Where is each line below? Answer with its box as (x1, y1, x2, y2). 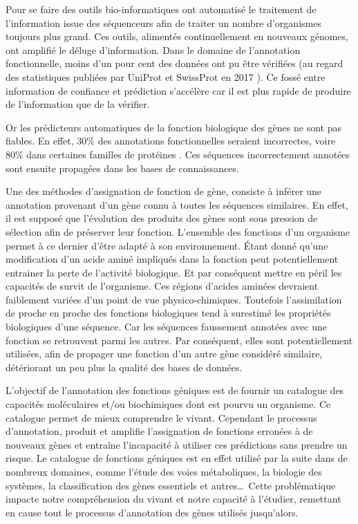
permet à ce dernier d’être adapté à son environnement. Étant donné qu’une (6, 238, 328, 252)
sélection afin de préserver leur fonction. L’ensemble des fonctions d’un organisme (6, 224, 350, 238)
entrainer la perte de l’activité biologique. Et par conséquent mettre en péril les (6, 265, 342, 279)
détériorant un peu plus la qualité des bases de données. (6, 359, 243, 374)
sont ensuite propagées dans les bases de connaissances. (6, 160, 239, 175)
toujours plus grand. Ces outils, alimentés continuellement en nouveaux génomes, (6, 29, 348, 44)
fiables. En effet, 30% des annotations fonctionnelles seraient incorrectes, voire (6, 133, 336, 148)
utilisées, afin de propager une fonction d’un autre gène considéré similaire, (6, 346, 323, 361)
